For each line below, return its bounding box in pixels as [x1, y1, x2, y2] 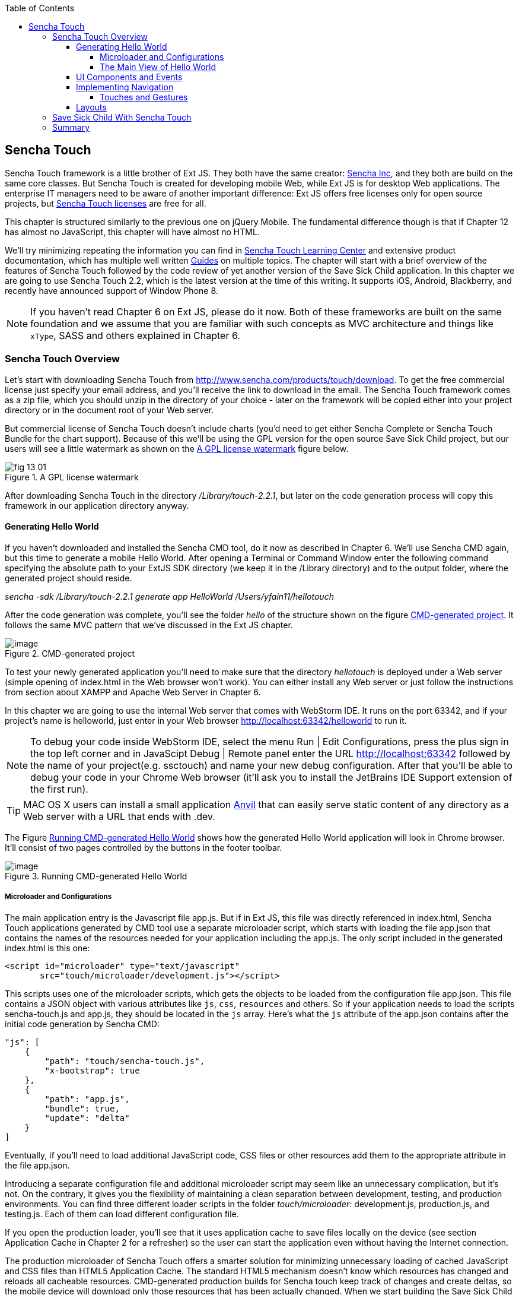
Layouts [76, 102, 107, 112]
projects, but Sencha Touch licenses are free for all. [5, 198, 206, 208]
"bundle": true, [44, 1103, 120, 1113]
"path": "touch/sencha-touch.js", [44, 1056, 205, 1066]
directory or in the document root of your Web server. [5, 404, 214, 415]
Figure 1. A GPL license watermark [5, 471, 139, 482]
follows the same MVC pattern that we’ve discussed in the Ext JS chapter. [5, 619, 293, 630]
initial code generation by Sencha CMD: [5, 1018, 160, 1029]
